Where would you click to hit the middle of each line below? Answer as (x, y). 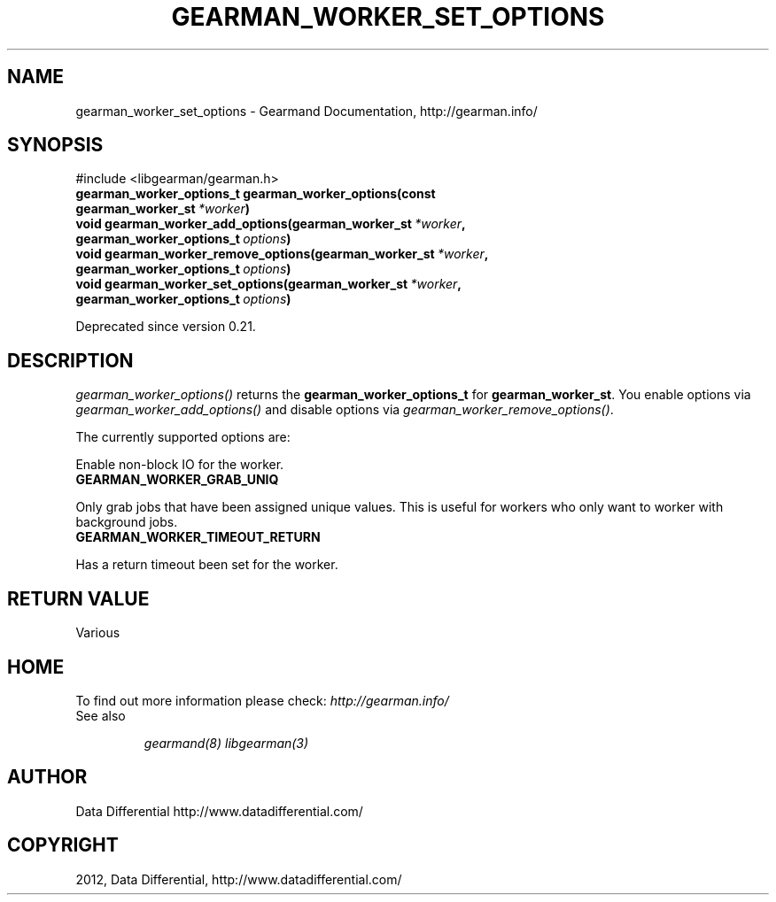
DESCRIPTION (70, 360)
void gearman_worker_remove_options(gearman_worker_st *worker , (282, 254)
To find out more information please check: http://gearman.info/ (262, 700)
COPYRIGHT (63, 845)
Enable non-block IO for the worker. (180, 465)
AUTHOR (47, 777)
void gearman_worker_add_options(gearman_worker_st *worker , (271, 224)
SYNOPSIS (55, 145)
